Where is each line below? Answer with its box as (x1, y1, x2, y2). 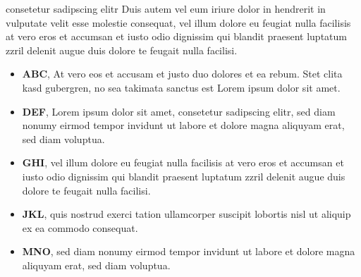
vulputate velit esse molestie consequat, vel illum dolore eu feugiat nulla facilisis (6, 15, 351, 30)
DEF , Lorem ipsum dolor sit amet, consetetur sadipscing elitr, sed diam (22, 104, 336, 118)
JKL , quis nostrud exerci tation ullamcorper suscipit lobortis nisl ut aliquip (22, 207, 351, 221)
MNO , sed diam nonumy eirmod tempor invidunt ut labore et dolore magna (22, 244, 355, 259)
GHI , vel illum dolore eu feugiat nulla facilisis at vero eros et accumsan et (22, 155, 344, 170)
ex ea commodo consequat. (22, 220, 138, 235)
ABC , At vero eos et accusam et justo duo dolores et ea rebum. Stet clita (22, 66, 343, 81)
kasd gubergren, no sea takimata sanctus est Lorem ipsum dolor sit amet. (22, 80, 341, 94)
